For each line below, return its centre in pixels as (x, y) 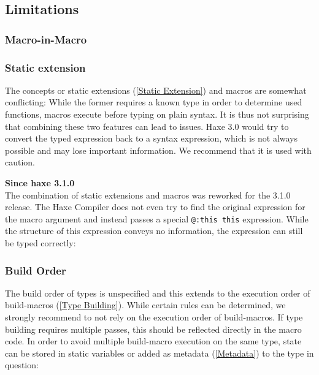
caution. (20, 162)
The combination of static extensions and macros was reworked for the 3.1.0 (148, 195)
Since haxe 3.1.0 (40, 183)
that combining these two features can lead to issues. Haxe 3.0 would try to (147, 126)
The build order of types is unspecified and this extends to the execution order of (158, 293)
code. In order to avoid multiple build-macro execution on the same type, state (153, 341)
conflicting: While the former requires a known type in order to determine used (154, 102)
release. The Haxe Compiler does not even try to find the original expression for (155, 207)
